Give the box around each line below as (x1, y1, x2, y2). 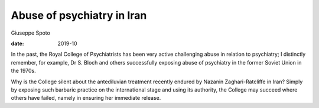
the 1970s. (11, 67, 37, 75)
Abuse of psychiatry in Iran (11, 9, 147, 22)
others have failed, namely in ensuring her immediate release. (11, 95, 161, 102)
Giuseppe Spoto (11, 29, 50, 36)
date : (11, 40, 24, 47)
